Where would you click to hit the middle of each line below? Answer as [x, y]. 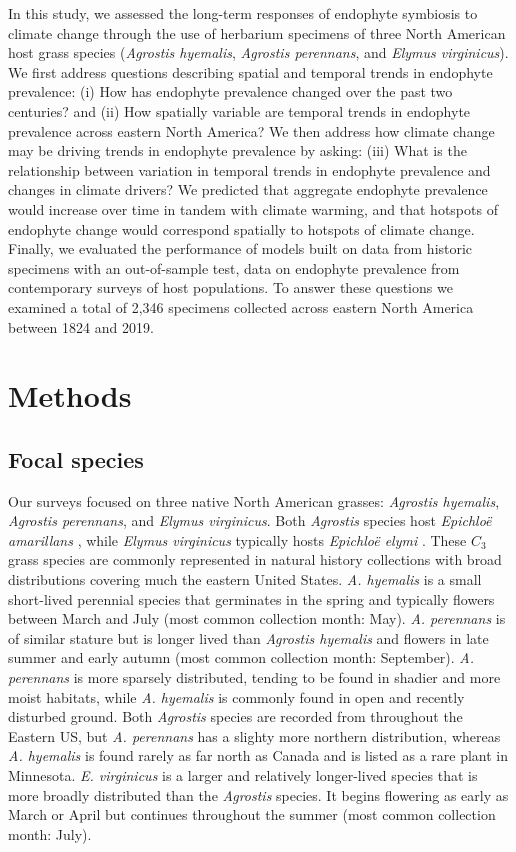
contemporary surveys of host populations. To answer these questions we [230, 287]
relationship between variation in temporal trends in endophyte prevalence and [249, 169]
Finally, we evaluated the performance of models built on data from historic [240, 248]
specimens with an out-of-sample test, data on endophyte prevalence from [234, 267]
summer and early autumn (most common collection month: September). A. [241, 657]
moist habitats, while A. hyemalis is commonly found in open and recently [236, 696]
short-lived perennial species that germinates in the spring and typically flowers [251, 598]
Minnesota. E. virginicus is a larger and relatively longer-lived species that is [243, 774]
